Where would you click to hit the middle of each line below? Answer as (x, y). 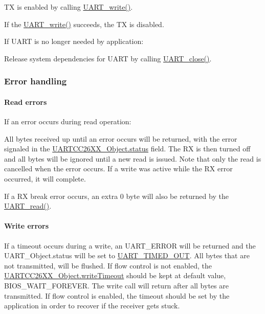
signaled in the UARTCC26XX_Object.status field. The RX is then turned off (127, 149)
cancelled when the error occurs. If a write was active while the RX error (118, 169)
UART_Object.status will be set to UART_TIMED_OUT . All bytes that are (127, 255)
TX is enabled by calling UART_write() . (69, 7)
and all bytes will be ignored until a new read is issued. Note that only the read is (133, 158)
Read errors (26, 102)
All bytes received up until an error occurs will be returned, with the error (121, 138)
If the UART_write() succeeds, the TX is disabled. (84, 24)
